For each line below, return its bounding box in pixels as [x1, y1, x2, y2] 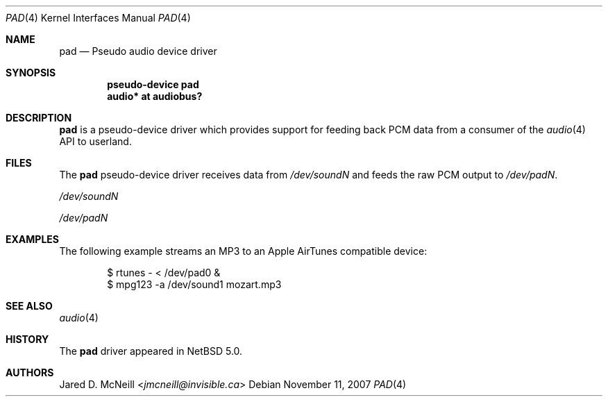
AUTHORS [6, 367, 54, 378]
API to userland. [59, 135, 132, 147]
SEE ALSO [6, 300, 53, 312]
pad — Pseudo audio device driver [59, 45, 217, 57]
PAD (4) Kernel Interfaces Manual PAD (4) [6, 12, 191, 24]
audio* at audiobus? [107, 90, 203, 102]
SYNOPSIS [6, 67, 56, 78]
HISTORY [6, 333, 49, 345]
